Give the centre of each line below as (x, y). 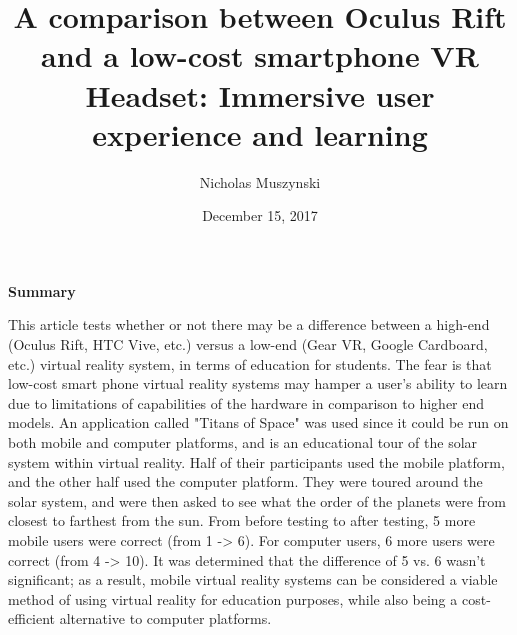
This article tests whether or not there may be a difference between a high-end (249, 324)
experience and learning (260, 133)
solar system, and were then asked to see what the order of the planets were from (257, 500)
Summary (42, 290)
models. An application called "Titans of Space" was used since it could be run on (258, 422)
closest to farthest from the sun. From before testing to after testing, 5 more (242, 520)
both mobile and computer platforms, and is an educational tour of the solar (243, 442)
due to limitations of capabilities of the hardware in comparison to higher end (246, 402)
